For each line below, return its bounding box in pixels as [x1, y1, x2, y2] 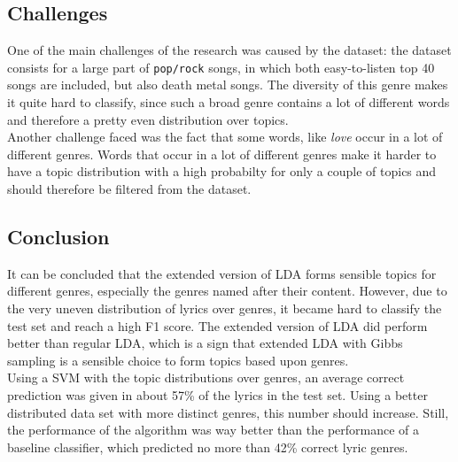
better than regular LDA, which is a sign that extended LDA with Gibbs [7, 334, 403, 352]
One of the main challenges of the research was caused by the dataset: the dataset [7, 41, 452, 59]
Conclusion [7, 223, 110, 250]
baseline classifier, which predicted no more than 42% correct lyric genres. [7, 437, 408, 456]
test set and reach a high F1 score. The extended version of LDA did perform [7, 316, 428, 335]
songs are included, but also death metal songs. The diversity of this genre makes [7, 75, 448, 94]
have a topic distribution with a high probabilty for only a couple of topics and [7, 162, 437, 181]
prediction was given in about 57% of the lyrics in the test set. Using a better [7, 385, 428, 404]
